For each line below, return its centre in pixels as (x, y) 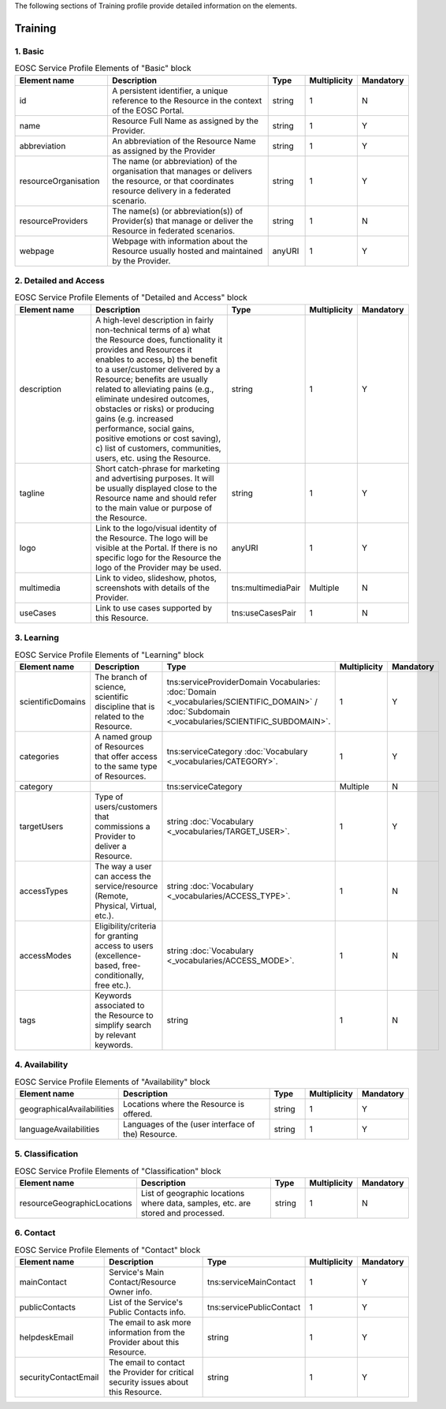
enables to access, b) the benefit (156, 359)
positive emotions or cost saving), (158, 438)
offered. (138, 1114)
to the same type (126, 766)
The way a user (124, 866)
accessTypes (44, 891)
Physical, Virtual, (126, 906)
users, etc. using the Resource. (153, 458)
